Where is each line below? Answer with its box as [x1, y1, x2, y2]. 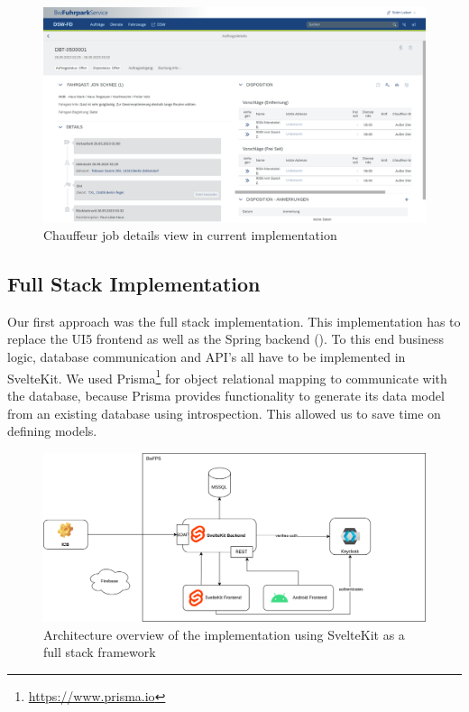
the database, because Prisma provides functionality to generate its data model [7, 385, 445, 404]
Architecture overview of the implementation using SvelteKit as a [43, 624, 405, 643]
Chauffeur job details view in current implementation [43, 226, 337, 245]
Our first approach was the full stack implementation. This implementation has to [7, 311, 461, 330]
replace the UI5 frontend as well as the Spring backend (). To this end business [7, 329, 444, 348]
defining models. [7, 421, 97, 440]
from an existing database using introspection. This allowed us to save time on [7, 403, 441, 422]
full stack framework [43, 643, 156, 661]
